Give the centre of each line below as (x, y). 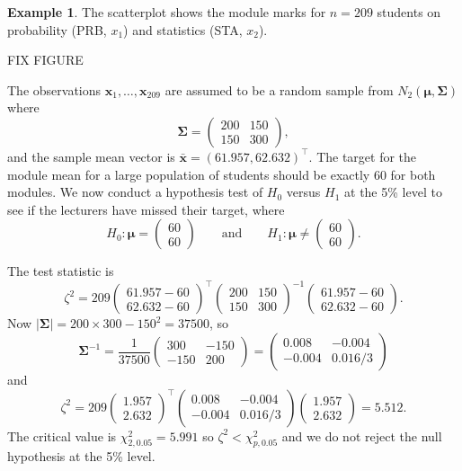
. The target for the (363, 156)
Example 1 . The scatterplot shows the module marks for (167, 12)
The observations (54, 89)
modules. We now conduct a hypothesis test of (135, 192)
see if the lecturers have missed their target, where (146, 209)
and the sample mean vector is (91, 156)
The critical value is (62, 435)
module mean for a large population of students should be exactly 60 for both (222, 174)
